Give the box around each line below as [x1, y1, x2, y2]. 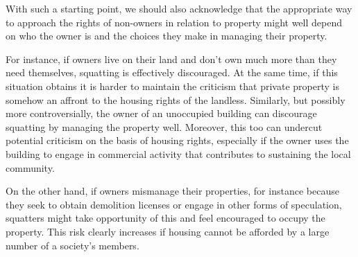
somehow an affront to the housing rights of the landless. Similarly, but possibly [6, 92, 346, 107]
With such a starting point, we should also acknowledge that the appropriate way [6, 1, 352, 15]
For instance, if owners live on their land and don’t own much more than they [6, 51, 337, 66]
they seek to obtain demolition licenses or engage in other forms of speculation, [6, 197, 342, 211]
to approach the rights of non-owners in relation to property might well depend [6, 15, 342, 29]
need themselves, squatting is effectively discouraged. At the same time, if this [6, 65, 338, 80]
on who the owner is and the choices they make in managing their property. [6, 28, 327, 43]
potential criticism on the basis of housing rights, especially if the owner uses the [6, 133, 349, 148]
